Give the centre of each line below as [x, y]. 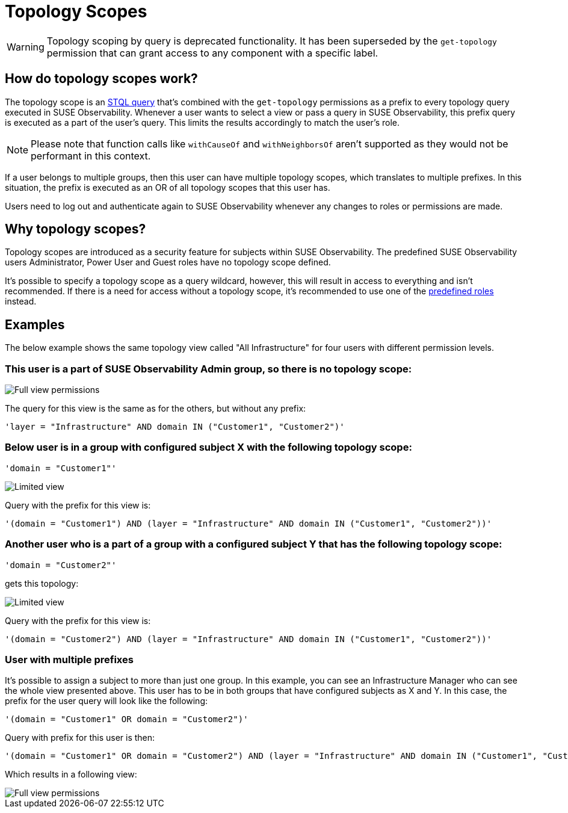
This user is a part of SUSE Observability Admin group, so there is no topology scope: [208, 369]
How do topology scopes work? [101, 79]
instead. [21, 301]
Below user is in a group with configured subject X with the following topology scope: [208, 447]
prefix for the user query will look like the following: [106, 701]
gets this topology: [42, 583]
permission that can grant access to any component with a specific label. [212, 53]
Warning [26, 47]
